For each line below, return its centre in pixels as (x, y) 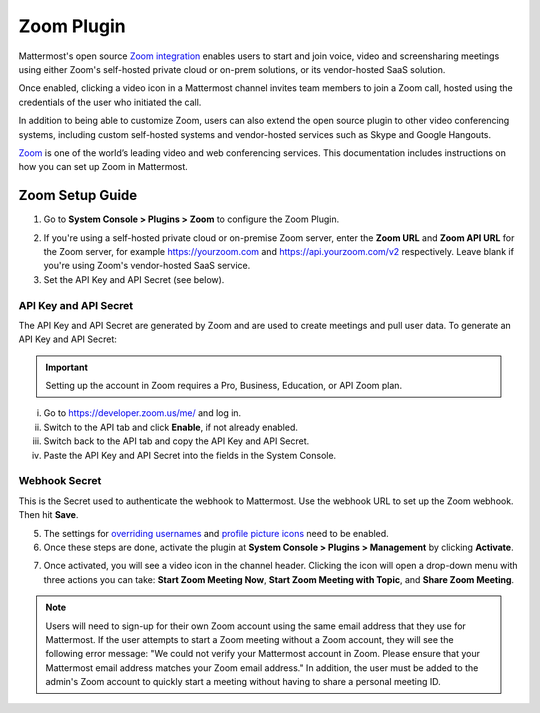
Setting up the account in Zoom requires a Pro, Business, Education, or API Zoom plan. (224, 386)
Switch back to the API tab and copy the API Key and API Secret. (176, 441)
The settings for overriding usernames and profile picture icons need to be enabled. (216, 533)
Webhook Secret (60, 481)
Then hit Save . (48, 515)
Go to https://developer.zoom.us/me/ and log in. (142, 413)
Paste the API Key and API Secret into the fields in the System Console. (190, 455)
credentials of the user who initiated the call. (110, 102)
